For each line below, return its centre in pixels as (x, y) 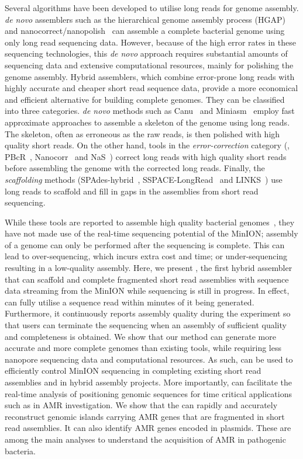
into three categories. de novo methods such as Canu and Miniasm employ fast (150, 111)
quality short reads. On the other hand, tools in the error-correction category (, (147, 145)
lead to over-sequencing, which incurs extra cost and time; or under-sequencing (146, 256)
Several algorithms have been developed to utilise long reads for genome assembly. (152, 8)
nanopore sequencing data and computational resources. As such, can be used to (149, 359)
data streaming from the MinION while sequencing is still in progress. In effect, (147, 291)
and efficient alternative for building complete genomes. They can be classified (145, 99)
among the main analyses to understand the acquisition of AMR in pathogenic (145, 439)
